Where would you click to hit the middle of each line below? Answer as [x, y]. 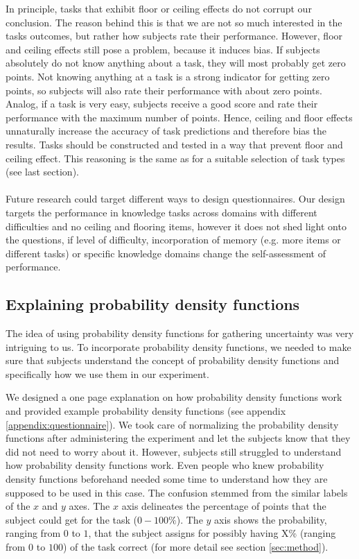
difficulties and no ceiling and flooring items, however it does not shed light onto [176, 226]
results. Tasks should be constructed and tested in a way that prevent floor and [174, 144]
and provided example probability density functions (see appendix [146, 411]
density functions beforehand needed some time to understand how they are [167, 479]
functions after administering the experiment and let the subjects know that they [178, 438]
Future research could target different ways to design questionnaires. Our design [175, 199]
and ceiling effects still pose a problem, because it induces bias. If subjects [163, 49]
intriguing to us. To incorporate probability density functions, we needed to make [178, 346]
